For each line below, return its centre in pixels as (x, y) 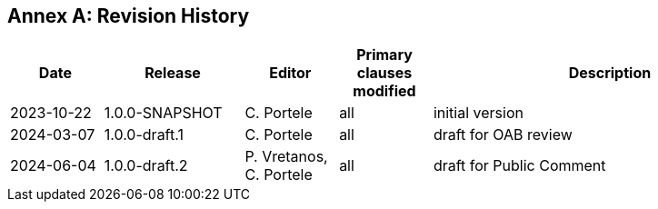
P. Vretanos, (286, 157)
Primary (384, 55)
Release (173, 73)
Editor (290, 73)
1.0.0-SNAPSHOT (163, 113)
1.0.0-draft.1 (144, 135)
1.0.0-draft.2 (146, 166)
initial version (478, 113)
